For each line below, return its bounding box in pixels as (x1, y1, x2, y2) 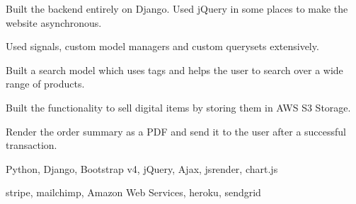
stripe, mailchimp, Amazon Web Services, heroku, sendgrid (6, 185, 261, 200)
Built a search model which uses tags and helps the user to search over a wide (6, 62, 343, 77)
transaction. (6, 138, 57, 152)
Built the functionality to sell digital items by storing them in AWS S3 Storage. (6, 100, 351, 114)
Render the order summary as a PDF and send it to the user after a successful (6, 124, 347, 138)
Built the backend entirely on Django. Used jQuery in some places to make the (6, 1, 348, 16)
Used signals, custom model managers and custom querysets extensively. (6, 39, 319, 54)
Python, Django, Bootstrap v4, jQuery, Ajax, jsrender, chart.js (6, 161, 278, 176)
